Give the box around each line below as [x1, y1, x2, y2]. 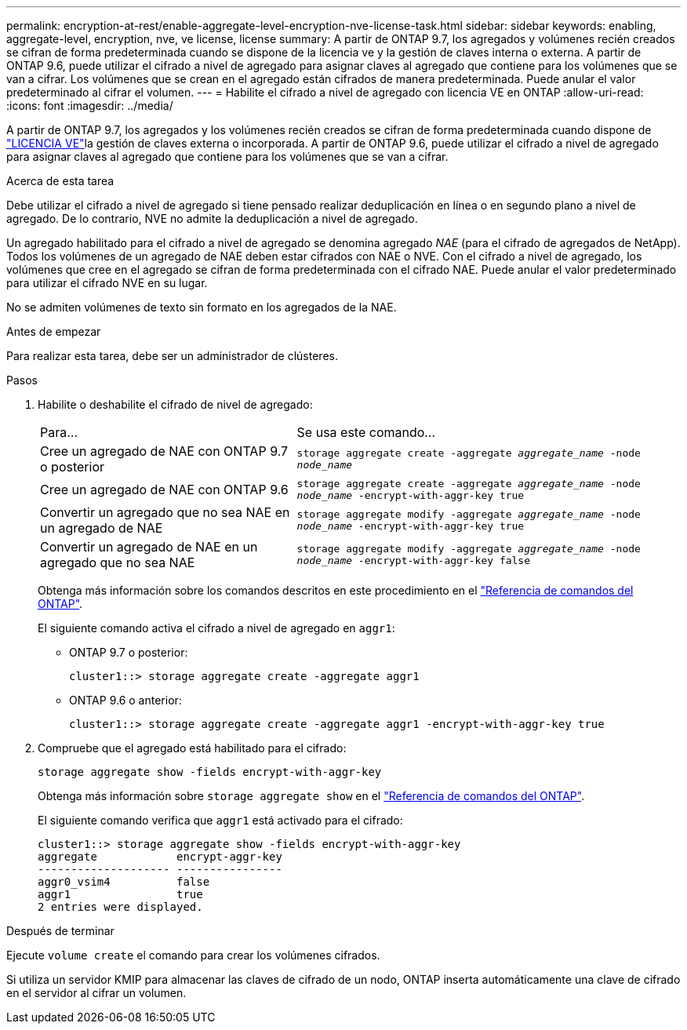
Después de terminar [6, 924, 114, 937]
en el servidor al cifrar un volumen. [6, 986, 187, 999]
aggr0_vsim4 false [38, 875, 210, 888]
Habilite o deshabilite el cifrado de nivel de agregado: [38, 398, 313, 411]
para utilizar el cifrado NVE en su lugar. [6, 276, 208, 289]
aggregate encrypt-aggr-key [38, 850, 282, 863]
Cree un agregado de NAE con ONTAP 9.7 [40, 443, 289, 459]
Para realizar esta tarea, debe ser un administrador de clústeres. [6, 349, 338, 362]
